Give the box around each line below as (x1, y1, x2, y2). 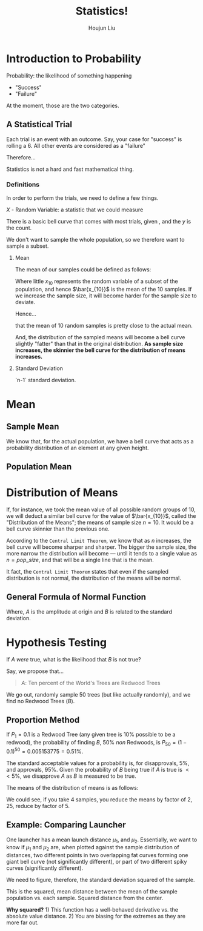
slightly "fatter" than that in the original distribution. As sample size (15, 340, 184, 347)
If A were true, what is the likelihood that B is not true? (6, 655, 141, 663)
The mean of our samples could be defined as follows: (15, 265, 151, 273)
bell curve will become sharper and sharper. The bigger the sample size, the (6, 543, 197, 551)
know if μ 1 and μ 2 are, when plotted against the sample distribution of (6, 844, 180, 852)
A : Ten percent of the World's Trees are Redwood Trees (21, 679, 161, 686)
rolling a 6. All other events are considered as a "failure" (6, 142, 145, 149)
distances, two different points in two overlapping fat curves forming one (6, 852, 188, 859)
